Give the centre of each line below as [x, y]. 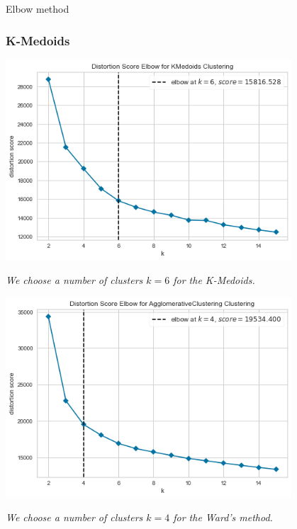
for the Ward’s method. [223, 517]
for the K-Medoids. [214, 280]
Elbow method [38, 8]
